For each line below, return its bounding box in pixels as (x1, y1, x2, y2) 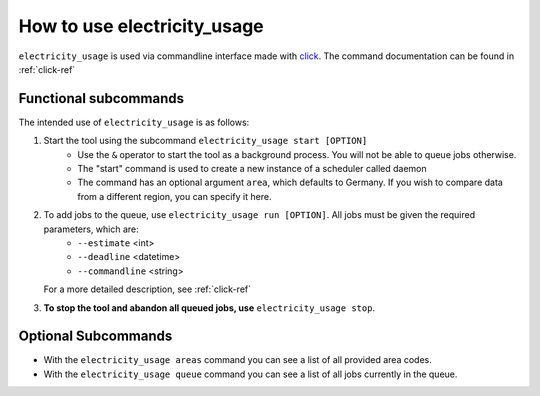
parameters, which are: (43, 223, 139, 235)
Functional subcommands (18, 90, 185, 107)
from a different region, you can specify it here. (77, 190, 272, 202)
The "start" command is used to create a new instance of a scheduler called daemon (77, 163, 427, 175)
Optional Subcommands (18, 328, 173, 345)
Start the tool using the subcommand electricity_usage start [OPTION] (43, 135, 368, 147)
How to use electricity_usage (18, 15, 264, 37)
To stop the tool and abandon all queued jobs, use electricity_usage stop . (43, 301, 375, 314)
